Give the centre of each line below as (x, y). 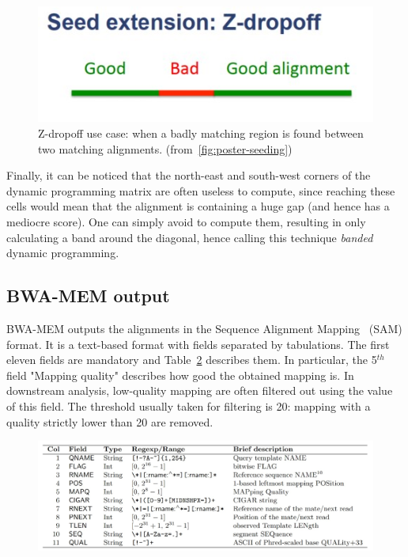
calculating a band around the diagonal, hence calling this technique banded (190, 237)
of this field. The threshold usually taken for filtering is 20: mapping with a (189, 405)
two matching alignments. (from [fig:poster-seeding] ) (165, 148)
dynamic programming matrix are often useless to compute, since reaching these (201, 190)
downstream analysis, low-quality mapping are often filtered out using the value (200, 390)
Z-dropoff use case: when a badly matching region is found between (201, 133)
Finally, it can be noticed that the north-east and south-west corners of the (189, 175)
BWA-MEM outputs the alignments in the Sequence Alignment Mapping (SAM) (204, 328)
